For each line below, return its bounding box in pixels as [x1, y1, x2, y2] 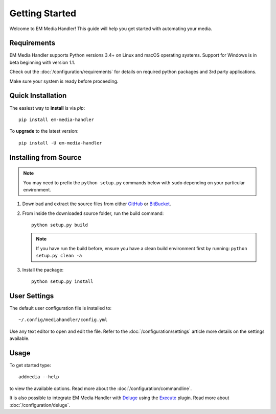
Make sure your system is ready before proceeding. [9, 78, 119, 84]
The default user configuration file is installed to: [9, 305, 112, 311]
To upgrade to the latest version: [9, 128, 79, 134]
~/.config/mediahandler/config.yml [18, 317, 108, 323]
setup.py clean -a [36, 253, 82, 259]
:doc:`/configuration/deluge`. [9, 402, 71, 408]
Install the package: [22, 266, 64, 273]
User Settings [9, 291, 54, 300]
